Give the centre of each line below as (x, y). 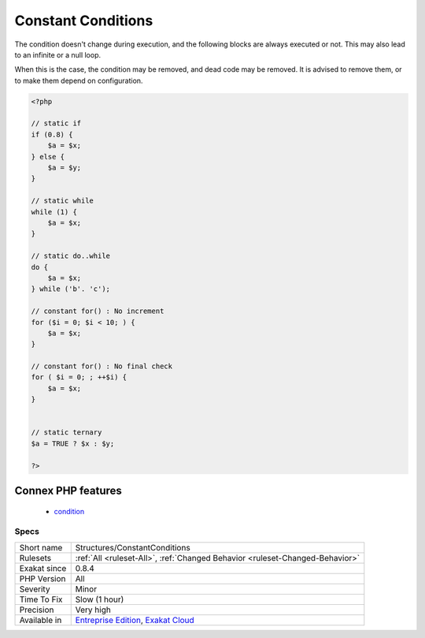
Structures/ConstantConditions (133, 547)
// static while (63, 201)
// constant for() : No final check (102, 366)
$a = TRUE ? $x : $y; (73, 443)
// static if (56, 123)
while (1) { (54, 212)
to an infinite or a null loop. (58, 54)
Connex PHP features (68, 491)
